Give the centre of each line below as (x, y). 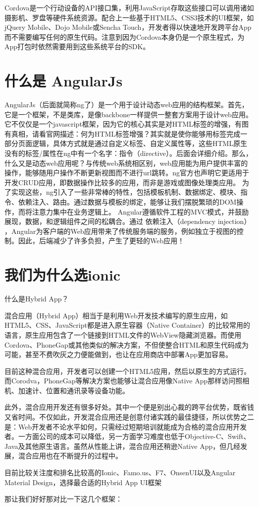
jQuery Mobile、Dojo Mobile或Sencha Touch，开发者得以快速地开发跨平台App (128, 27)
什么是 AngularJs (64, 81)
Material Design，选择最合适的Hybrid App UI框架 (83, 482)
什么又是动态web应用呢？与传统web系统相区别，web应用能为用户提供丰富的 (126, 163)
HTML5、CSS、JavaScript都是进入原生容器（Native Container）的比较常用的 (127, 325)
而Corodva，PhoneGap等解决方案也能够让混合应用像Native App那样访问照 (124, 381)
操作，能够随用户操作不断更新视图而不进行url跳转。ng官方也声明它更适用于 (127, 173)
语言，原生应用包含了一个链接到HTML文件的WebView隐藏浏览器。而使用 (123, 334)
